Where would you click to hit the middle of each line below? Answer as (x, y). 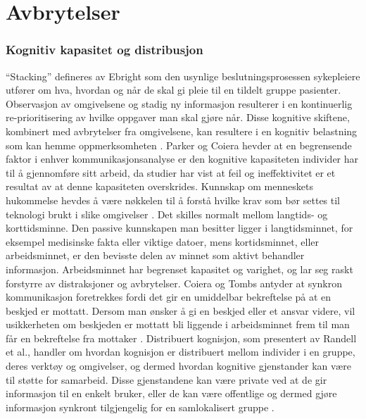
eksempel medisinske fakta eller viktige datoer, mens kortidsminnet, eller (163, 241)
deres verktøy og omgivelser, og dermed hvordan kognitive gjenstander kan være (178, 366)
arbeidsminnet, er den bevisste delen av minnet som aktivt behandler (155, 255)
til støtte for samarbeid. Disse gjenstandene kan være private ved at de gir (166, 379)
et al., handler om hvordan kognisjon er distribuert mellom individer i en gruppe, (181, 352)
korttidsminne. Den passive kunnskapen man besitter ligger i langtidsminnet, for (179, 228)
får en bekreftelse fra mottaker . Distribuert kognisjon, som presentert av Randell (181, 338)
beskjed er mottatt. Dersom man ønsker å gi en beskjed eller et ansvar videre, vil (181, 310)
